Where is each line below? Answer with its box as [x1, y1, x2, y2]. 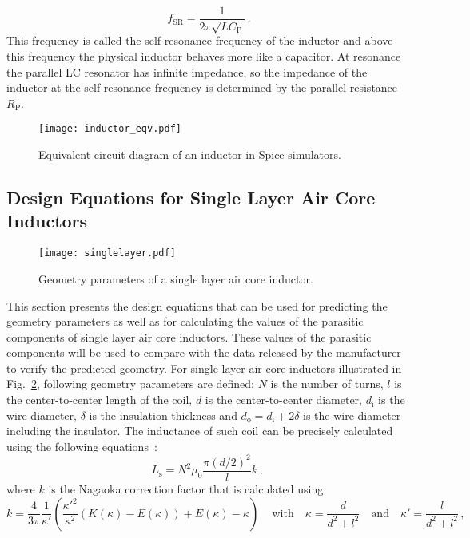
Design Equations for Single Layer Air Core [6, 185, 376, 210]
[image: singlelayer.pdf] [38, 247, 176, 259]
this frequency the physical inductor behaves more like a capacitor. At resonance [6, 48, 401, 65]
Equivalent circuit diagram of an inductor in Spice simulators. [38, 146, 341, 163]
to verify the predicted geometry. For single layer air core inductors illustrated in [6, 359, 402, 376]
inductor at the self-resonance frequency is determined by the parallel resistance [6, 79, 398, 96]
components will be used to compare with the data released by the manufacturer [6, 344, 401, 361]
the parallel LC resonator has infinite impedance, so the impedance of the [6, 63, 368, 80]
